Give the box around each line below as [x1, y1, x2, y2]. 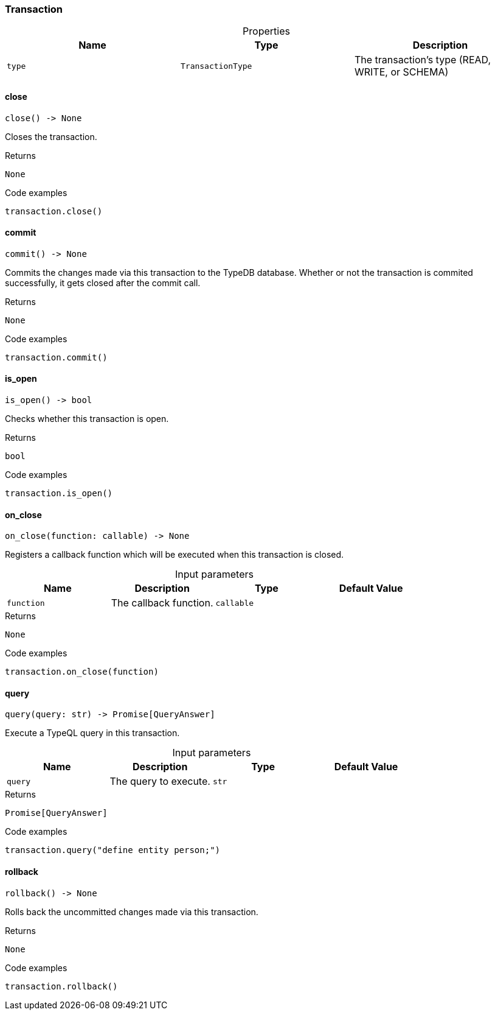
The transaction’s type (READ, [354, 54, 491, 66]
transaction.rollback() [5, 981, 118, 991]
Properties [243, 25, 290, 38]
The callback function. [111, 597, 213, 609]
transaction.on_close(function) [5, 667, 159, 677]
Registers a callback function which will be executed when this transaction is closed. [5, 549, 344, 560]
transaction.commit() [5, 352, 108, 362]
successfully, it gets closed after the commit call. [5, 277, 201, 288]
